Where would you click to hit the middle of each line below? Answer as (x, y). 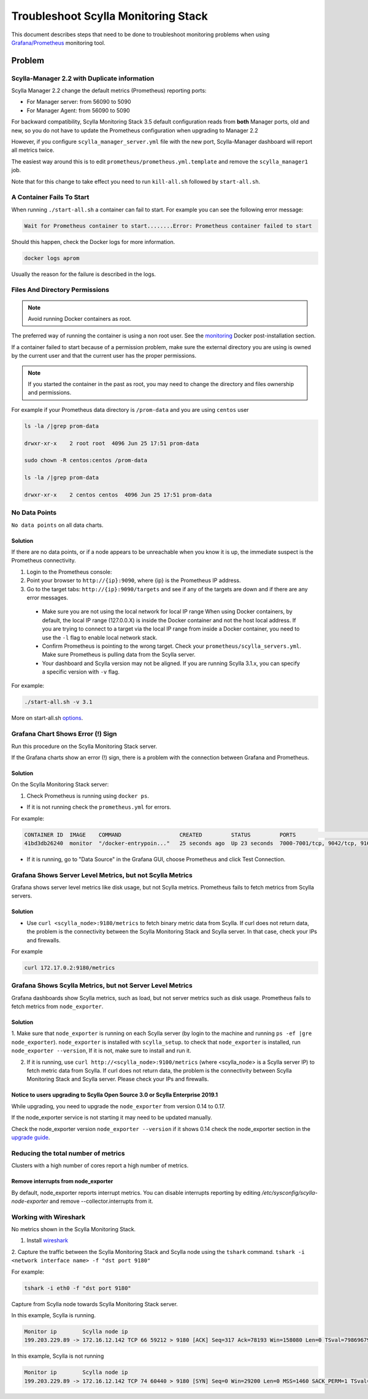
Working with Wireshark (48, 1217)
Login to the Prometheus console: (69, 572)
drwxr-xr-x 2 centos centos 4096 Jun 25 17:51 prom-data (118, 495)
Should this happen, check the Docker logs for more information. (93, 242)
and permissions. (50, 393)
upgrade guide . (31, 1137)
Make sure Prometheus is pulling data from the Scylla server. (119, 655)
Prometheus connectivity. (44, 561)
